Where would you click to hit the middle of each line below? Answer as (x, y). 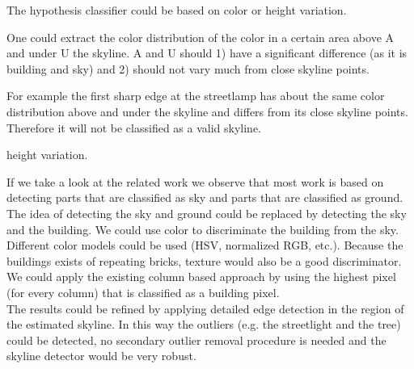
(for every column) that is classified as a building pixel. (143, 292)
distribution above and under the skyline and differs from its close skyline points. (207, 111)
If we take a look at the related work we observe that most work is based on (195, 181)
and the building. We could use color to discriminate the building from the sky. (203, 229)
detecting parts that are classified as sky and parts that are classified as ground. (205, 197)
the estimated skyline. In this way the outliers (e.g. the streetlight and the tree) (204, 324)
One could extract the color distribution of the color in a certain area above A (201, 37)
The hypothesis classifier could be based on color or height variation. (177, 10)
